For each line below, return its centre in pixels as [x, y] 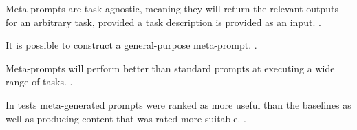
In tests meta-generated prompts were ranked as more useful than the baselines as [178, 104]
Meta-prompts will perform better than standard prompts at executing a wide [170, 68]
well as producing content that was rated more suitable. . [126, 118]
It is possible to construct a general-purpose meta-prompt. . [131, 45]
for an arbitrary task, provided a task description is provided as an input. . [163, 22]
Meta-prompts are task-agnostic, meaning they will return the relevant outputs [172, 8]
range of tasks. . [39, 82]
